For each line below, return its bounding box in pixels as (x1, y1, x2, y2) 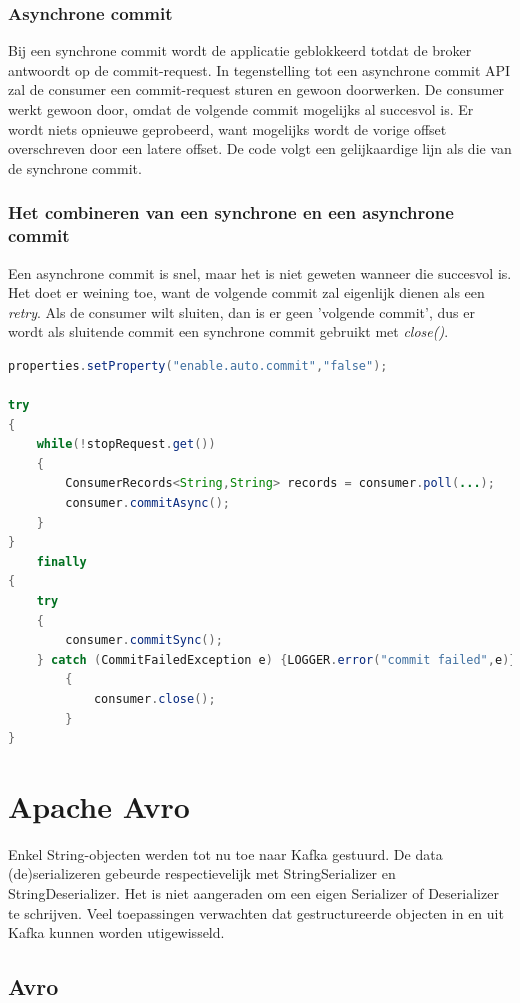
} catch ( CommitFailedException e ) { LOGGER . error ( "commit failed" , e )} (36, 652, 517, 667)
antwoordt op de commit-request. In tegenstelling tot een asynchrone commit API (8, 59, 511, 80)
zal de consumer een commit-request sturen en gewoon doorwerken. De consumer (8, 79, 505, 100)
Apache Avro (8, 785, 190, 826)
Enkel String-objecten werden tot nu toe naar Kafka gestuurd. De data (8, 843, 443, 864)
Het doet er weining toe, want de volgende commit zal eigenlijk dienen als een (8, 282, 485, 303)
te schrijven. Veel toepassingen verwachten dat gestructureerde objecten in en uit (8, 902, 504, 923)
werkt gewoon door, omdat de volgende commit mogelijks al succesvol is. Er (8, 99, 474, 119)
